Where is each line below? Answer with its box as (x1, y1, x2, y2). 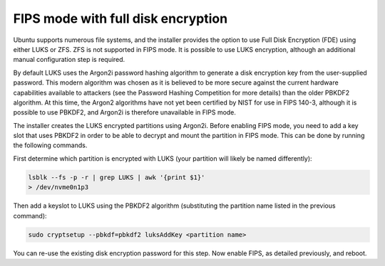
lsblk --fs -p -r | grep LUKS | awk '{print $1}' (28, 173, 205, 181)
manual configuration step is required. (13, 55, 125, 64)
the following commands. (13, 141, 88, 149)
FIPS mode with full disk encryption (13, 11, 228, 26)
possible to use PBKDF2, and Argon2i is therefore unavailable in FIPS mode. (13, 108, 237, 117)
